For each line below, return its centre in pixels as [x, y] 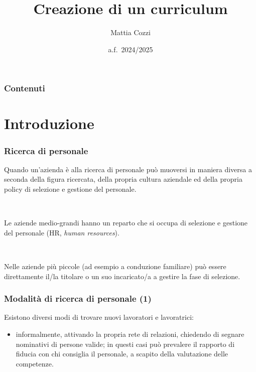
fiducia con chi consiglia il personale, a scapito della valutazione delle [122, 354]
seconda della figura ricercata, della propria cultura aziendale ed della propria [123, 179]
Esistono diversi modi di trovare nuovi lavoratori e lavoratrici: [99, 317]
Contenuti [25, 88]
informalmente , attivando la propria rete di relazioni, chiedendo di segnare [130, 334]
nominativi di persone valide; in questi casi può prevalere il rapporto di [125, 344]
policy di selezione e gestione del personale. [70, 189]
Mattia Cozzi [131, 32]
